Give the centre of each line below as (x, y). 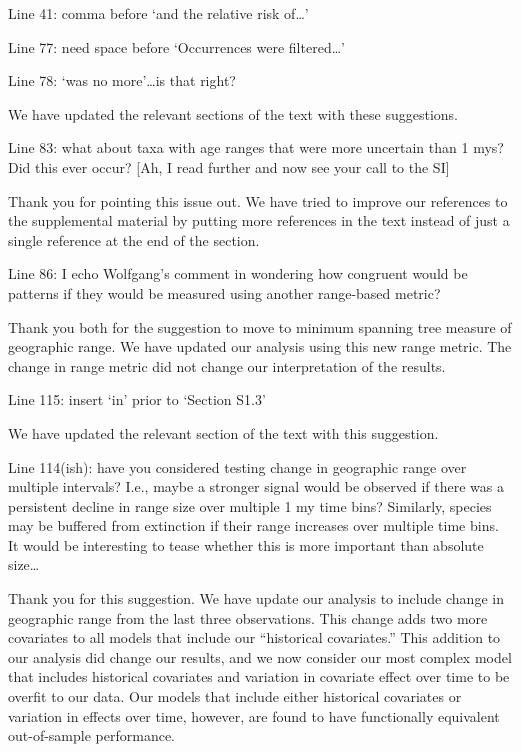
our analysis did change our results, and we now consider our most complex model (260, 656)
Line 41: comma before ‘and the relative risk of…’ (158, 13)
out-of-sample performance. (91, 735)
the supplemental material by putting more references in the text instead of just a (259, 220)
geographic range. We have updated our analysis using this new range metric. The (260, 346)
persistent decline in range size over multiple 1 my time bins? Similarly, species (250, 505)
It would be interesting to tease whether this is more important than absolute (246, 544)
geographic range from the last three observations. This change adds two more (248, 617)
